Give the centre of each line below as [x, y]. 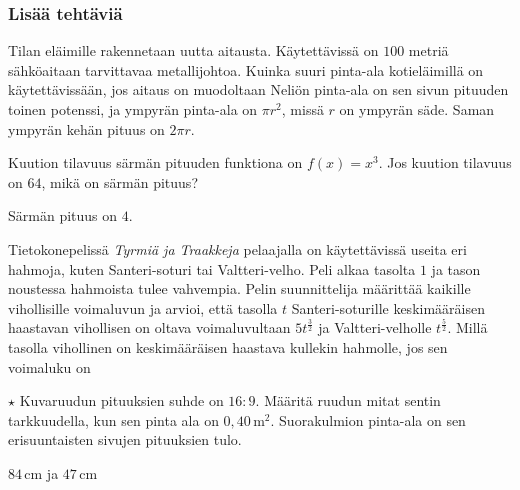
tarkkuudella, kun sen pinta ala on [113, 419]
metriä [428, 50]
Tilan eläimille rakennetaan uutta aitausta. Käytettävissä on [193, 50]
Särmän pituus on [63, 215]
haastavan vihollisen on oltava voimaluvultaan [149, 327]
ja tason [456, 268]
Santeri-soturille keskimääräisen [388, 307]
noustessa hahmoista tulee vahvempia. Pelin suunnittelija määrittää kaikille [239, 288]
